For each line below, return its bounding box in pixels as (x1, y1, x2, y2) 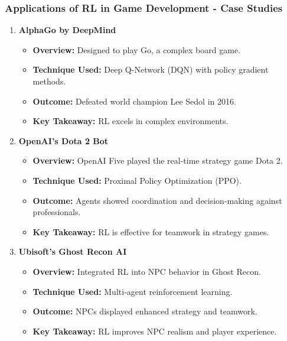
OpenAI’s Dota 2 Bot (18, 134, 109, 147)
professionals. (32, 206, 81, 218)
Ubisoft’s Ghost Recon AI (18, 245, 127, 258)
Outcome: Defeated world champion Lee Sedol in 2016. (32, 95, 236, 107)
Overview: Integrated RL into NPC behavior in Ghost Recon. (32, 265, 261, 277)
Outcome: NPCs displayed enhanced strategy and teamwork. (32, 305, 257, 317)
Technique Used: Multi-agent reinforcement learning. (32, 285, 233, 297)
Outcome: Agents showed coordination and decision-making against (32, 194, 282, 206)
